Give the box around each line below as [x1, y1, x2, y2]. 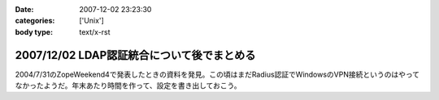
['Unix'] [79, 16, 105, 26]
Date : [15, 5, 34, 14]
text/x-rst [79, 27, 111, 36]
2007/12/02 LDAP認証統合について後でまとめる [15, 48, 256, 62]
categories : [15, 16, 55, 26]
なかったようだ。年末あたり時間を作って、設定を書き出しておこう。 [15, 81, 241, 90]
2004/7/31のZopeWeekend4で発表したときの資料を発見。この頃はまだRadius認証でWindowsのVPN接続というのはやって [15, 69, 420, 79]
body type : [15, 27, 53, 36]
